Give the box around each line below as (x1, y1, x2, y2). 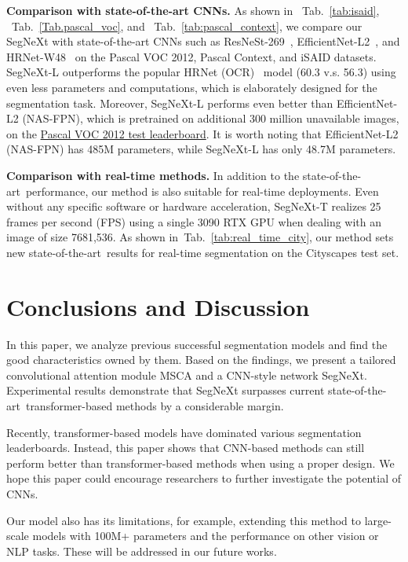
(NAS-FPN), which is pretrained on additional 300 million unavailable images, (22, 110, 399, 127)
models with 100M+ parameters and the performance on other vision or (32, 527, 379, 544)
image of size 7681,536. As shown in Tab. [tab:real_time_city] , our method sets (6, 229, 394, 245)
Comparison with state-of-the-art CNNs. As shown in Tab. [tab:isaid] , (6, 2, 380, 18)
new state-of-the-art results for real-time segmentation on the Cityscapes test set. (6, 244, 399, 260)
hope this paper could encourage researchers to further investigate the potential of (6, 470, 402, 487)
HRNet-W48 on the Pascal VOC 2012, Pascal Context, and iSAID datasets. (6, 48, 377, 64)
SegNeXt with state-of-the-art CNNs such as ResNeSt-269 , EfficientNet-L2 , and (6, 33, 400, 50)
